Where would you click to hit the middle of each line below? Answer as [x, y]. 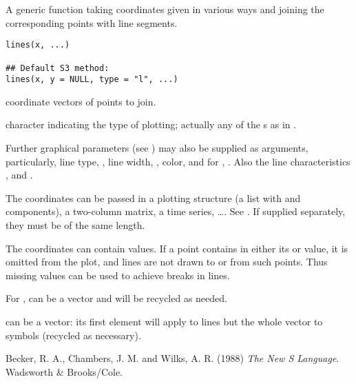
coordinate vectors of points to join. [81, 101]
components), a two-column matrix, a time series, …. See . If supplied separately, [176, 211]
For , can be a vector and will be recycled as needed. [116, 298]
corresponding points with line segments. [92, 22]
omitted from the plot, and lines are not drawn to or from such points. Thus [167, 262]
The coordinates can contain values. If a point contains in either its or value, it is [177, 248]
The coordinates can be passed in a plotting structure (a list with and [153, 198]
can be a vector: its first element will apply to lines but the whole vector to [164, 321]
